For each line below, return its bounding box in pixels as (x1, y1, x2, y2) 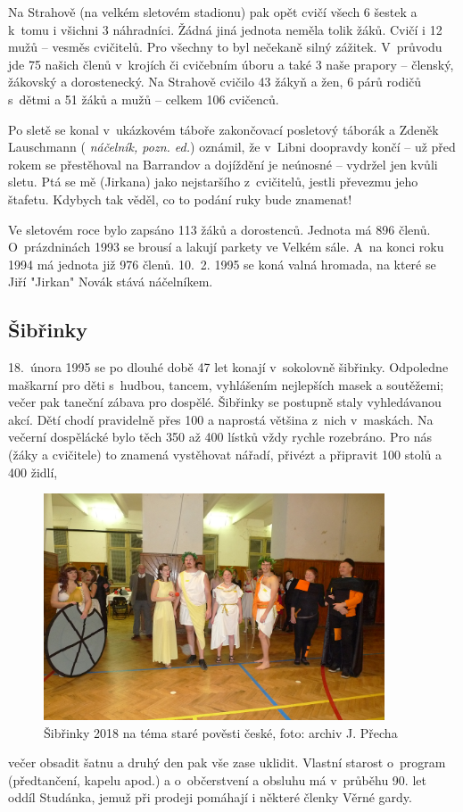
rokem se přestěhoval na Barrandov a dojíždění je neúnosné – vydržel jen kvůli (8, 154, 438, 173)
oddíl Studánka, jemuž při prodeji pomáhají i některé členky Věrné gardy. (8, 788, 412, 807)
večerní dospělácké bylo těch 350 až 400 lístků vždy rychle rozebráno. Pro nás (8, 427, 433, 446)
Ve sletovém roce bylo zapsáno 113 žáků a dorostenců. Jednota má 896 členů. (8, 220, 431, 238)
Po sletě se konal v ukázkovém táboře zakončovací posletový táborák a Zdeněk (8, 120, 439, 138)
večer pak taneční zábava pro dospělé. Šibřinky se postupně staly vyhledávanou (8, 393, 442, 411)
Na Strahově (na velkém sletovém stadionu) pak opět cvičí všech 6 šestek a (8, 3, 418, 21)
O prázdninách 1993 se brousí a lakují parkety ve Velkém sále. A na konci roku (8, 237, 444, 256)
